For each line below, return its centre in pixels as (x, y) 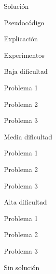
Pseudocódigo (24, 22)
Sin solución (22, 267)
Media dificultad (28, 136)
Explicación (21, 39)
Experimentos (24, 55)
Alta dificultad (26, 202)
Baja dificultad (26, 71)
